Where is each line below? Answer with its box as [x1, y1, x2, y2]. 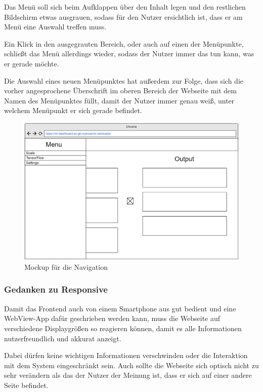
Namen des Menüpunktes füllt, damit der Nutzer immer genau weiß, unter [4, 95, 235, 105]
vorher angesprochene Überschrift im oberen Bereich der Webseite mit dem [4, 85, 237, 96]
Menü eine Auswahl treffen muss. [4, 21, 107, 32]
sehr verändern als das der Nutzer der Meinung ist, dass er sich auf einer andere [4, 370, 252, 380]
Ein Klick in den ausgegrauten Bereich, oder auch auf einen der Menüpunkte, [4, 38, 244, 49]
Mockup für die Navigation [24, 261, 108, 272]
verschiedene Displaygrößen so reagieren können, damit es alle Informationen [4, 323, 242, 333]
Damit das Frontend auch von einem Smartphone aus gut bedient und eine [4, 303, 236, 313]
